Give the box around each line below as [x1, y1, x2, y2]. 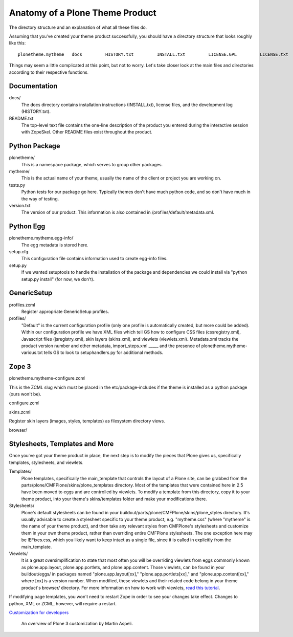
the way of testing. [21, 196, 59, 201]
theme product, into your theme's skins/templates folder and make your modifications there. [21, 496, 207, 502]
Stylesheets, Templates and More [9, 440, 114, 448]
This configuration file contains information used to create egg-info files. [21, 256, 168, 262]
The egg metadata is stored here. [21, 242, 89, 248]
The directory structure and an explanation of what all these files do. [9, 24, 147, 30]
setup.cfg [9, 249, 29, 255]
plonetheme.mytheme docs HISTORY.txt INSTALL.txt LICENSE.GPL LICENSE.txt [18, 51, 289, 57]
